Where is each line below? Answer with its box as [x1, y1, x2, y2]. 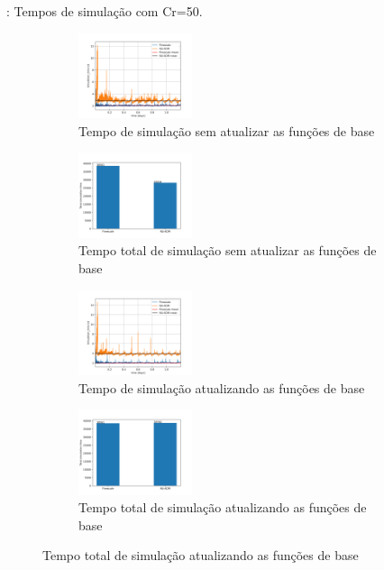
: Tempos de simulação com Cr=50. [6, 2, 203, 20]
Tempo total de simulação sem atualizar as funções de [78, 241, 377, 260]
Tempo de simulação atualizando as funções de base [78, 378, 365, 397]
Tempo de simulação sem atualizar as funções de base [78, 121, 375, 140]
